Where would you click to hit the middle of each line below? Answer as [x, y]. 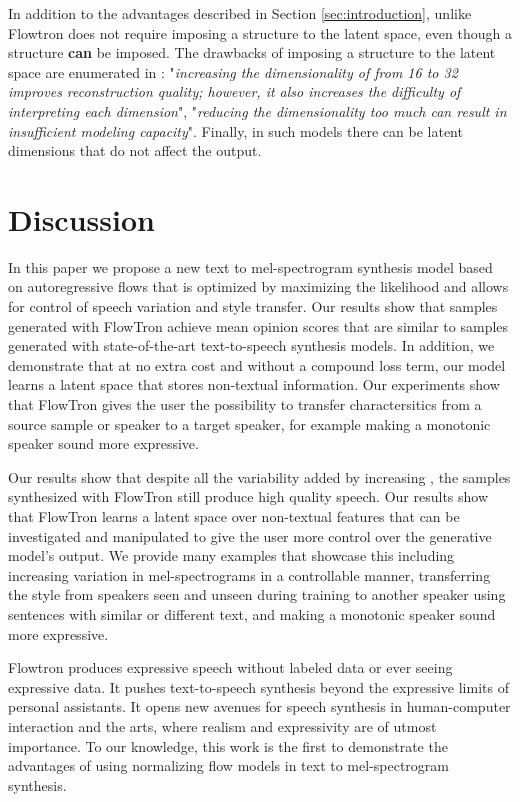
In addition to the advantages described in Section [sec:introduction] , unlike [240, 13]
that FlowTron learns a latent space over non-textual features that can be [234, 516]
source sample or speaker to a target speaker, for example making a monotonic [249, 423]
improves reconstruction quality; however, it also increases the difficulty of [234, 91]
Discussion [81, 218]
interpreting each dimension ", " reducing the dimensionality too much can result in [257, 110]
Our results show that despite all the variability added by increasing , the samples [259, 476]
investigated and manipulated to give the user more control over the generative [250, 535]
